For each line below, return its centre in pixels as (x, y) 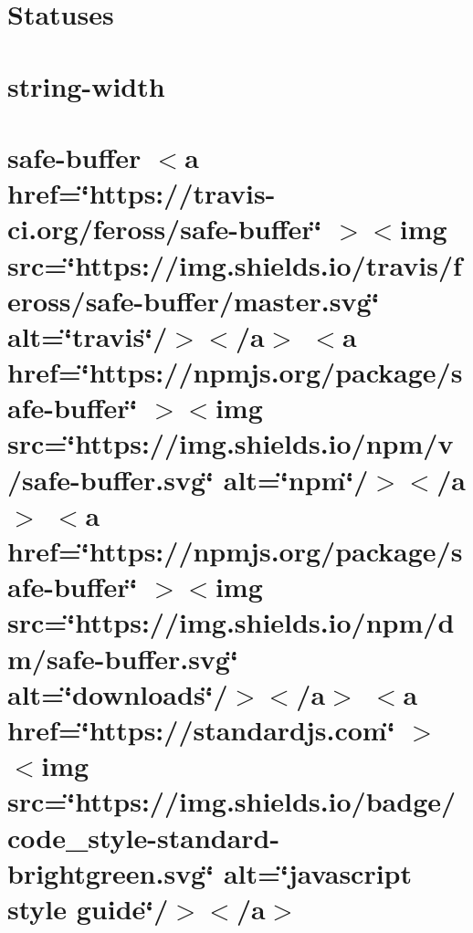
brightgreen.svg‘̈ (111, 872)
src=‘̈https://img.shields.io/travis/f (235, 264)
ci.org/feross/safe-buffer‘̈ (165, 229)
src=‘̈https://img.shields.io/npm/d (231, 622)
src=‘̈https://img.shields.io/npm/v (231, 443)
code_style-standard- (144, 837)
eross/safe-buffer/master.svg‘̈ (194, 300)
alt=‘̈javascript (318, 872)
